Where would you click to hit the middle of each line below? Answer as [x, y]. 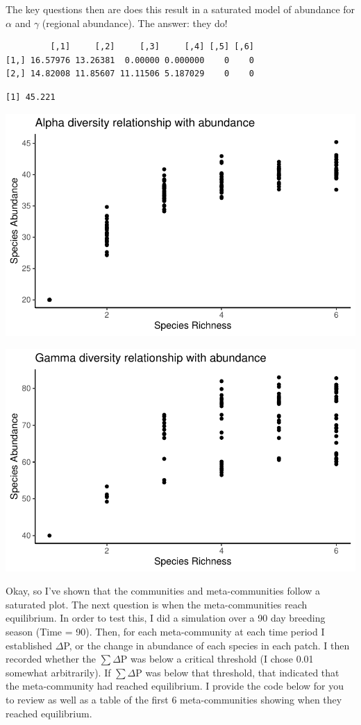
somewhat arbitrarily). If [58, 672]
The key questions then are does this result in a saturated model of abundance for [180, 9]
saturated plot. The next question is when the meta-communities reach [157, 604]
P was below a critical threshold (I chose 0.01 [217, 659]
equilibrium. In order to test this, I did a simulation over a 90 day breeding [166, 618]
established [29, 645]
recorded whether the [51, 659]
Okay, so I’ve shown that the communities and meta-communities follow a [163, 591]
